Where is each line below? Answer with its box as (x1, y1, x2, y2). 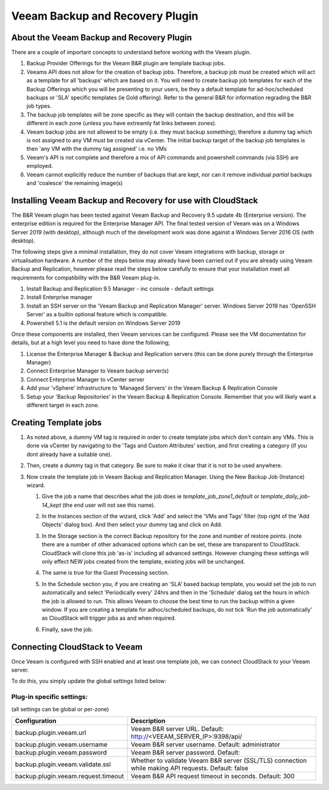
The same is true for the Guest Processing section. (41, 569, 169, 576)
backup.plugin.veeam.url (15, 728, 87, 737)
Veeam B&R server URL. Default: (130, 724, 224, 733)
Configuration (15, 716, 57, 725)
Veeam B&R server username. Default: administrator (130, 740, 280, 748)
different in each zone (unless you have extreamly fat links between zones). (26, 120, 217, 127)
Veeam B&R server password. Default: (130, 748, 241, 756)
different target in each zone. (26, 402, 100, 409)
